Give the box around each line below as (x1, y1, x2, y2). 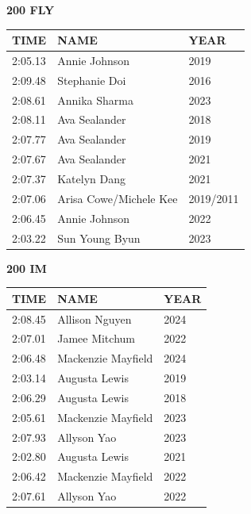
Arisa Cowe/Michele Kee (57, 190, 178, 206)
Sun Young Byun (57, 229, 141, 246)
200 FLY (6, 2, 55, 17)
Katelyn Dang (57, 171, 125, 186)
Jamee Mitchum (57, 330, 135, 347)
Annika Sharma (57, 91, 133, 108)
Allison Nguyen (57, 310, 132, 327)
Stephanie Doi (57, 71, 126, 88)
